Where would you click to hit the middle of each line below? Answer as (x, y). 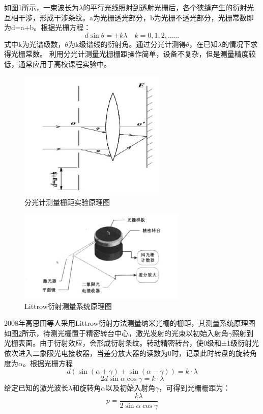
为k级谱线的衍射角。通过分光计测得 (127, 44)
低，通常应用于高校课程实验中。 (57, 63)
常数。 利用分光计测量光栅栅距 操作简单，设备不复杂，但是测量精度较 (140, 54)
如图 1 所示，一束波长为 (41, 7)
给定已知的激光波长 (36, 388)
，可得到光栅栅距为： (195, 388)
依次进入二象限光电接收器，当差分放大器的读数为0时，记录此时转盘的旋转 (127, 353)
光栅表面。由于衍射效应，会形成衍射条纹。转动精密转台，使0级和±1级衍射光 (131, 343)
